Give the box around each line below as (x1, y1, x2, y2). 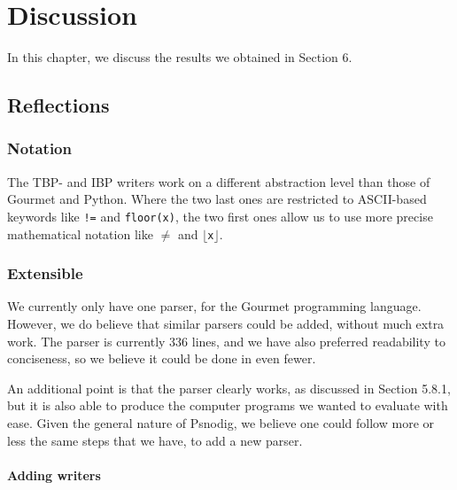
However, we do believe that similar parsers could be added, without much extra (7, 315, 445, 333)
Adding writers (7, 465, 101, 484)
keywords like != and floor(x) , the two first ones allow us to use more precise (7, 206, 433, 225)
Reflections (7, 91, 110, 119)
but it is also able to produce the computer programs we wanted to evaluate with (7, 396, 448, 415)
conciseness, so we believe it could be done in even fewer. (7, 349, 316, 368)
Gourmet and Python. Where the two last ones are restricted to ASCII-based (7, 190, 427, 208)
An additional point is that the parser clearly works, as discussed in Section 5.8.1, (7, 378, 451, 397)
